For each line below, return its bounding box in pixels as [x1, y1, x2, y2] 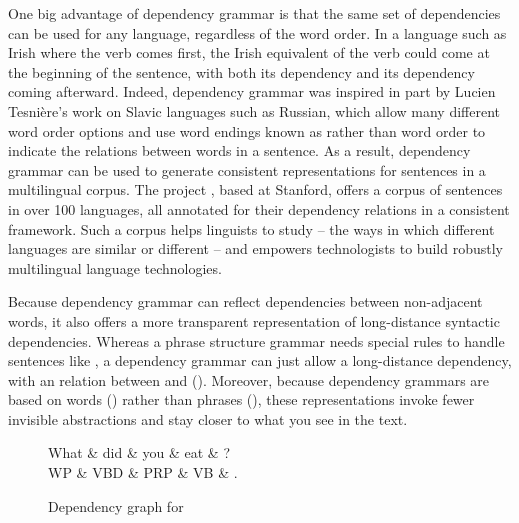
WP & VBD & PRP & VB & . [48, 462, 238, 483]
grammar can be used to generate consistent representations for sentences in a [8, 159, 486, 180]
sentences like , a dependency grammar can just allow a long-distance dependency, [8, 350, 512, 371]
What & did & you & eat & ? [48, 442, 230, 463]
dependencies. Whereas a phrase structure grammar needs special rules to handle [8, 330, 505, 351]
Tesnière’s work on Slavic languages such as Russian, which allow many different [8, 100, 500, 121]
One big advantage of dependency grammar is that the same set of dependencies [8, 3, 501, 23]
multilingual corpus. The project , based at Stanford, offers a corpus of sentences [8, 179, 503, 200]
